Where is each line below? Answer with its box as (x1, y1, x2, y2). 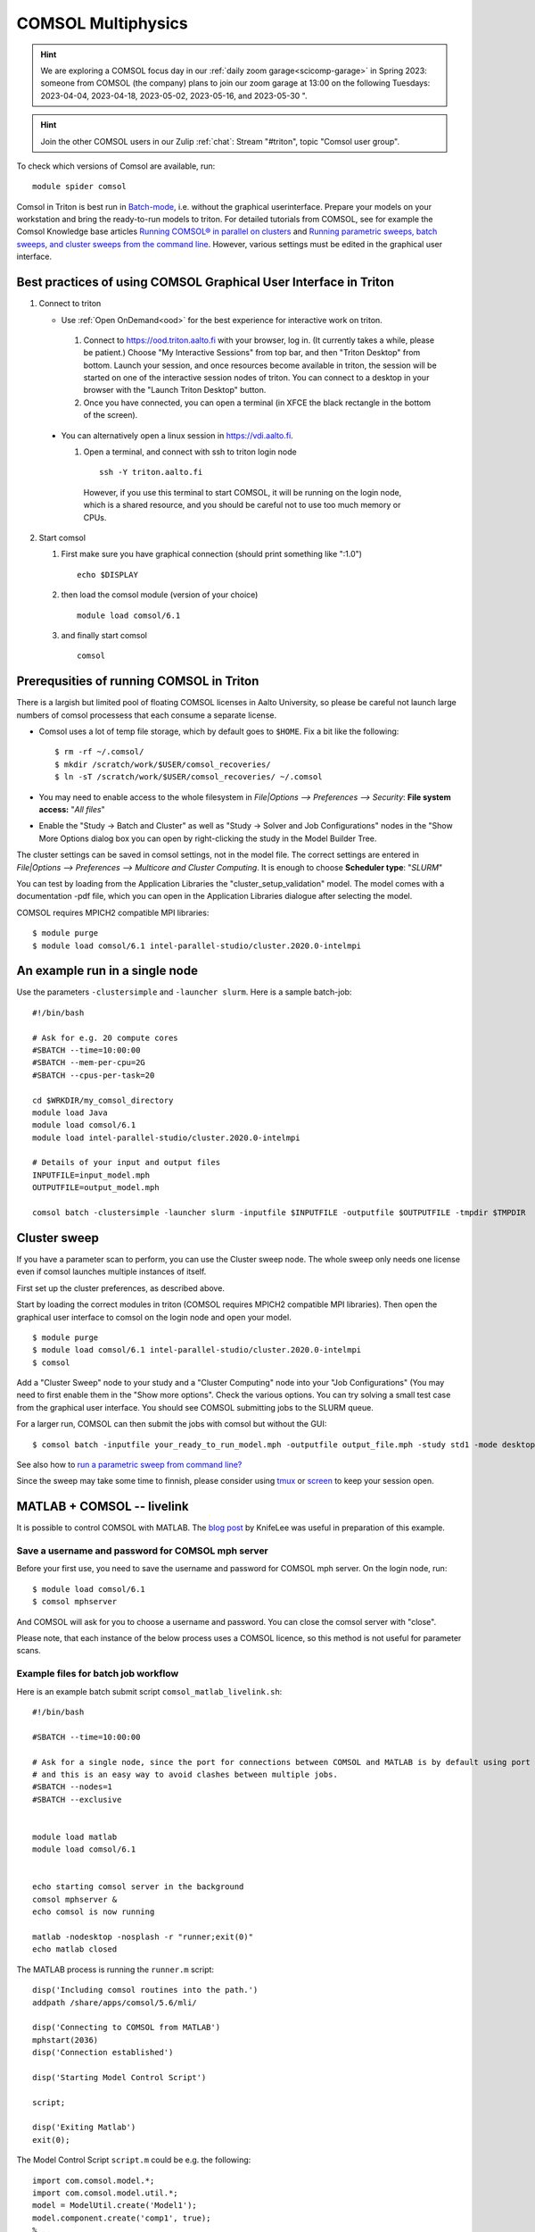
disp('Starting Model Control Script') (32, 2072, 207, 2082)
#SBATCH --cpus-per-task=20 (32, 1070, 155, 1080)
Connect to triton (38, 298, 102, 309)
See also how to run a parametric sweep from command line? (16, 1460, 243, 1470)
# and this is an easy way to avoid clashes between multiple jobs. (32, 1769, 338, 1779)
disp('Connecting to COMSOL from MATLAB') (32, 2022, 221, 2033)
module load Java (32, 1107, 108, 1118)
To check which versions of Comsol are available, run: (16, 161, 216, 171)
